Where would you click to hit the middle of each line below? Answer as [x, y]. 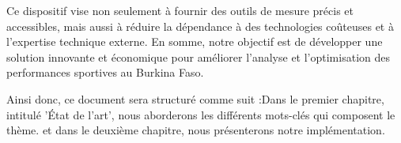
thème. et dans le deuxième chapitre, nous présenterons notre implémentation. [196, 130]
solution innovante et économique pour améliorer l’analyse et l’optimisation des [198, 56]
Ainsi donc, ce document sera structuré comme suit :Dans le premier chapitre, [195, 98]
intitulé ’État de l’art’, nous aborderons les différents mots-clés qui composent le [201, 114]
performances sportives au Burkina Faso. [105, 72]
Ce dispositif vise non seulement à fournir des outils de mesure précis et [180, 10]
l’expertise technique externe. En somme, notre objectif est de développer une [195, 41]
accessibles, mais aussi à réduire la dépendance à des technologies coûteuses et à [200, 26]
